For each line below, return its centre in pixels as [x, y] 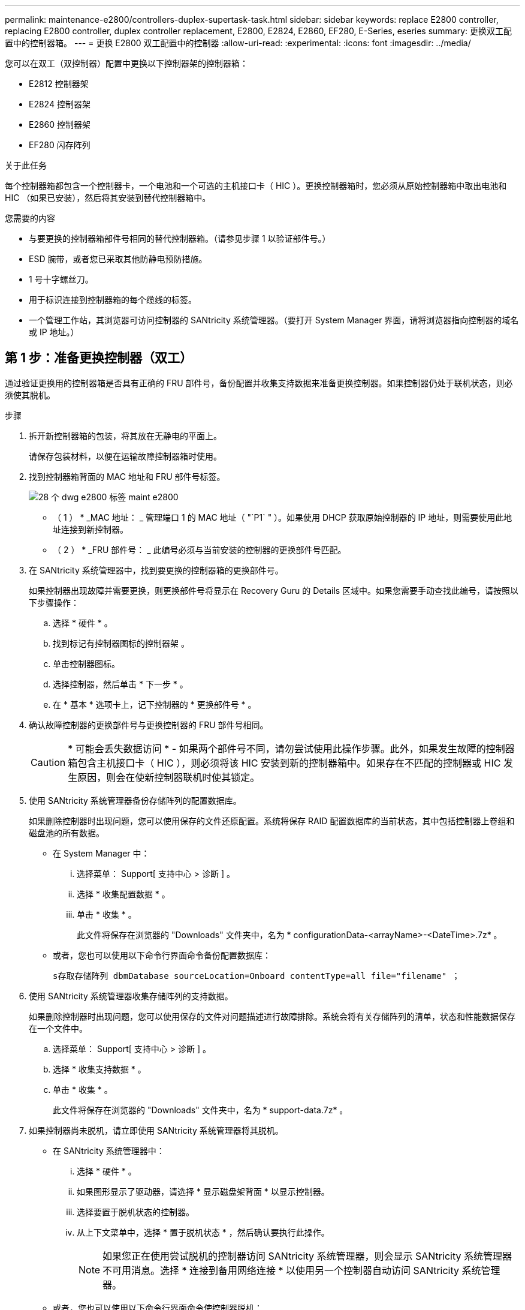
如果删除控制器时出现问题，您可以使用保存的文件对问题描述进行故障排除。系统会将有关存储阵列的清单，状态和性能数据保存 [272, 1016]
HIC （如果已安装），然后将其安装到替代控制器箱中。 [108, 198]
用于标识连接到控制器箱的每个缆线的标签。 [113, 300]
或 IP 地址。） [54, 332]
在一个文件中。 [58, 1028]
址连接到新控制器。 [90, 529]
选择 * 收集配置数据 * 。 [123, 894]
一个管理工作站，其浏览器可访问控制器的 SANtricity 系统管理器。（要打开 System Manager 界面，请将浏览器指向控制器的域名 [274, 320]
